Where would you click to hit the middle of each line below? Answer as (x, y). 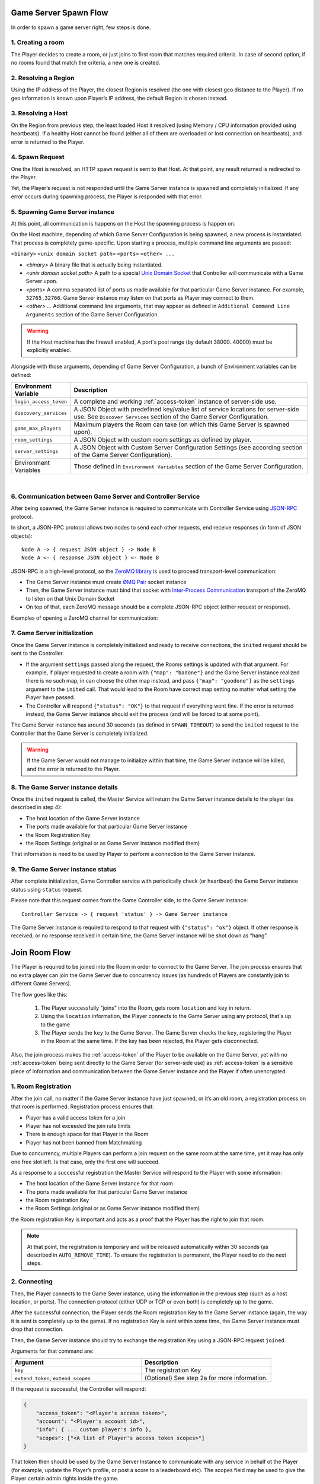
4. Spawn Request (38, 157)
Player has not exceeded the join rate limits (78, 1125)
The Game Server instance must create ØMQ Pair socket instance (106, 582)
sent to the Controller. (38, 654)
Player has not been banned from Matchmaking (84, 1142)
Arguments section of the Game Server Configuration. (92, 314)
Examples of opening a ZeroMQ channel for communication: (84, 618)
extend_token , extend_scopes (53, 1378)
